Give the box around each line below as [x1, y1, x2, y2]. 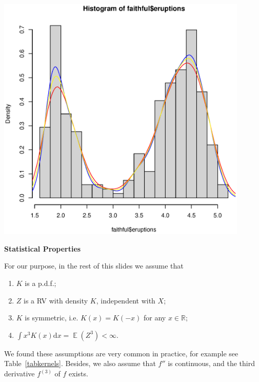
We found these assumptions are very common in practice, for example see [4, 348, 238, 358]
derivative [4, 368, 35, 379]
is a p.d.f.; [25, 278, 56, 289]
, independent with [96, 295, 155, 305]
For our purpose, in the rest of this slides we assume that [4, 260, 184, 271]
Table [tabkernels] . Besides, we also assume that [4, 358, 156, 369]
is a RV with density [24, 295, 88, 305]
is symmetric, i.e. [25, 312, 78, 323]
